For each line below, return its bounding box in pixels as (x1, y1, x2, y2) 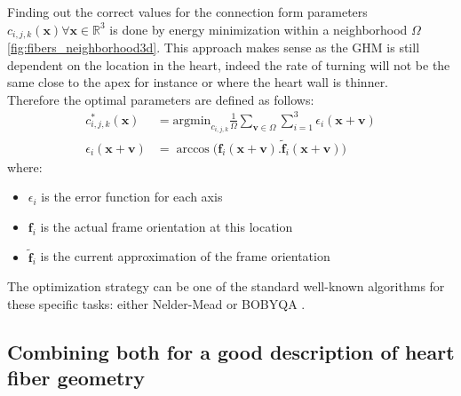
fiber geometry (7, 364, 146, 392)
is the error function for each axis (41, 187, 223, 206)
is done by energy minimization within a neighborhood (109, 20, 408, 38)
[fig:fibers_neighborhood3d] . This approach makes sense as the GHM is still (7, 38, 420, 57)
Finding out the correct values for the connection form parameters (7, 3, 368, 20)
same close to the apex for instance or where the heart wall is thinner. (7, 73, 389, 91)
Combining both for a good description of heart (7, 337, 455, 365)
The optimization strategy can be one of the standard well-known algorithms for (7, 277, 445, 296)
